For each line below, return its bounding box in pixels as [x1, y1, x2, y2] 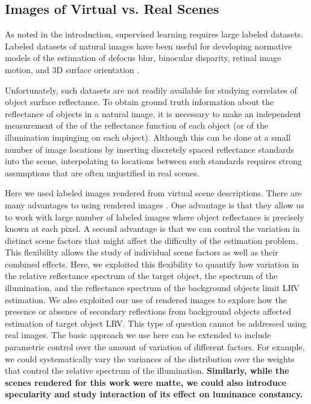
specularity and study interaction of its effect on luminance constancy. [5, 388, 303, 400]
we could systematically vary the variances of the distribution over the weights [5, 352, 295, 365]
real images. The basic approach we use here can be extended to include [5, 329, 271, 341]
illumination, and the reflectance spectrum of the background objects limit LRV [5, 281, 300, 294]
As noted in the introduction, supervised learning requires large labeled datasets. [5, 28, 304, 40]
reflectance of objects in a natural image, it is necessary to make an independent [5, 107, 301, 120]
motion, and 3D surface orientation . [5, 63, 140, 75]
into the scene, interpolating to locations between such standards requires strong [5, 155, 302, 167]
